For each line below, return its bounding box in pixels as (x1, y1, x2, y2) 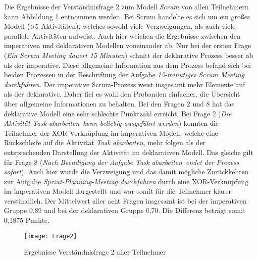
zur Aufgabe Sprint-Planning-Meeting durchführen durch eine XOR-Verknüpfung (4, 176, 249, 186)
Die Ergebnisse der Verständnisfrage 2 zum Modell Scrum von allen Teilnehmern (4, 1, 249, 11)
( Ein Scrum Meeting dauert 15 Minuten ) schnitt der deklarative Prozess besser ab (4, 50, 253, 60)
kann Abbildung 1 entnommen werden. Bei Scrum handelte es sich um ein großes (4, 11, 250, 21)
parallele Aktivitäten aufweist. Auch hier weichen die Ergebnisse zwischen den (4, 30, 241, 41)
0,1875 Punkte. (4, 215, 50, 225)
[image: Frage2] (24, 232, 77, 240)
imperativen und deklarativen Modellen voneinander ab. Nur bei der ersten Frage (4, 40, 251, 51)
